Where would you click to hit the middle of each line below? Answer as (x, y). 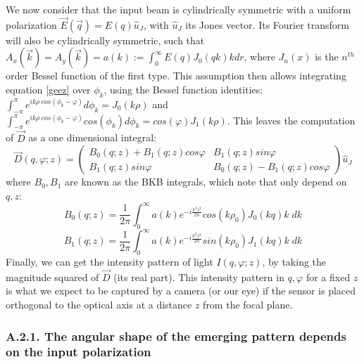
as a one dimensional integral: (93, 137)
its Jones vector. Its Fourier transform (268, 24)
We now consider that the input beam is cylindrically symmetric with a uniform (178, 9)
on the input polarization (79, 352)
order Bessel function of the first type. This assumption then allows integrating (176, 76)
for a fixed (328, 277)
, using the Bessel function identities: (183, 89)
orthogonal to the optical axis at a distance (99, 304)
